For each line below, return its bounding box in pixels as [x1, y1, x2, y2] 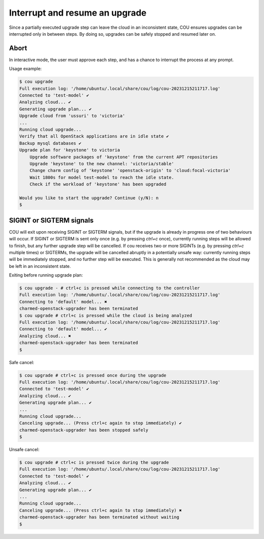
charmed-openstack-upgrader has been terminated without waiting [19, 515, 179, 520]
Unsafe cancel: [9, 447, 40, 453]
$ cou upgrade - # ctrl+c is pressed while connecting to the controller [19, 285, 200, 291]
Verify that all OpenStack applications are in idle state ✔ [19, 133, 169, 139]
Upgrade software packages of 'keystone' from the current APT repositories [29, 154, 218, 160]
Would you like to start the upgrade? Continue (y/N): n [19, 195, 159, 200]
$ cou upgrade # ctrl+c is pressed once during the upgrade [19, 372, 167, 378]
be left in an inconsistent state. [9, 263, 71, 269]
